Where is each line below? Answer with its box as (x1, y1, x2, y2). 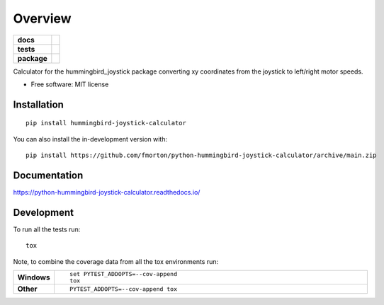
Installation (13, 98, 64, 110)
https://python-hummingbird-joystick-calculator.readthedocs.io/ (13, 188, 201, 197)
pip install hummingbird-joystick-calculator (26, 119, 187, 127)
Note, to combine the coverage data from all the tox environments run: (13, 257, 219, 265)
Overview (13, 11, 72, 26)
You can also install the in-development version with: (13, 134, 168, 143)
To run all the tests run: (13, 225, 81, 234)
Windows (17, 272, 50, 282)
